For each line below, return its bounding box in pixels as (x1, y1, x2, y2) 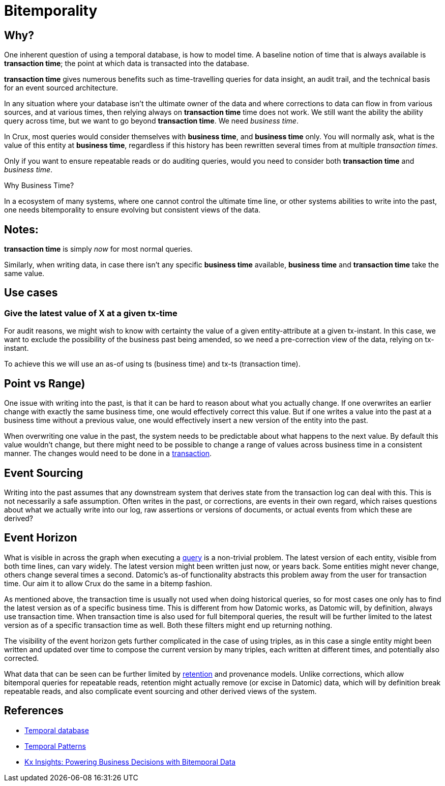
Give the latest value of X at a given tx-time (4, 308, 177, 318)
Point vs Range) (4, 377, 85, 390)
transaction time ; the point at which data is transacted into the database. (4, 59, 249, 68)
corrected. (4, 653, 39, 662)
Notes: (4, 223, 39, 236)
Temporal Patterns (24, 741, 86, 750)
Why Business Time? (4, 181, 74, 190)
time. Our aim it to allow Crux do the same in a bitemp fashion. (4, 579, 213, 588)
